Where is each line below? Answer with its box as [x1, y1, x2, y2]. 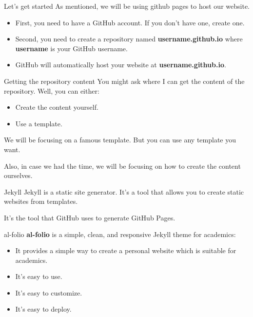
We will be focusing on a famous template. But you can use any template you [4, 135, 236, 145]
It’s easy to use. [15, 271, 62, 281]
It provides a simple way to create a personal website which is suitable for [15, 245, 236, 256]
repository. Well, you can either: [4, 85, 99, 96]
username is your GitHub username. [15, 43, 128, 53]
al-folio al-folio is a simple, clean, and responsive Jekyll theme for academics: [4, 229, 236, 239]
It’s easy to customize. [15, 287, 82, 297]
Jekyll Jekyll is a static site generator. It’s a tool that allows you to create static [4, 186, 244, 197]
